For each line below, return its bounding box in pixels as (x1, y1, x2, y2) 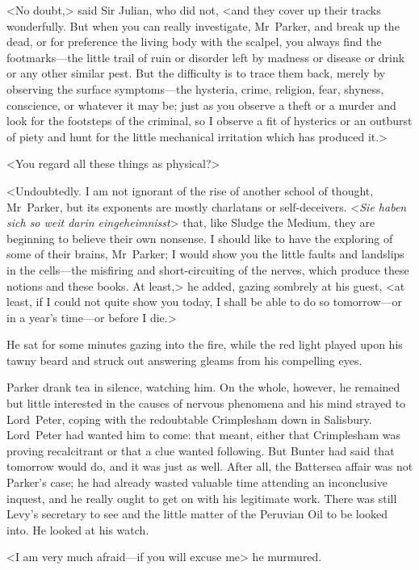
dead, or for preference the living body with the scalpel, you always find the (6, 33, 382, 50)
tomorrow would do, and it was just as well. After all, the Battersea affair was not (6, 458, 413, 475)
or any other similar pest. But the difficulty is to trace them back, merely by (6, 65, 386, 82)
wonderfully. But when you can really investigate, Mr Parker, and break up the (6, 17, 400, 34)
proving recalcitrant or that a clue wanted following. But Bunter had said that (6, 442, 395, 459)
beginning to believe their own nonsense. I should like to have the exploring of (6, 229, 393, 246)
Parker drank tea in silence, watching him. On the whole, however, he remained (6, 379, 400, 396)
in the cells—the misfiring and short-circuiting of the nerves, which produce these (6, 261, 409, 278)
